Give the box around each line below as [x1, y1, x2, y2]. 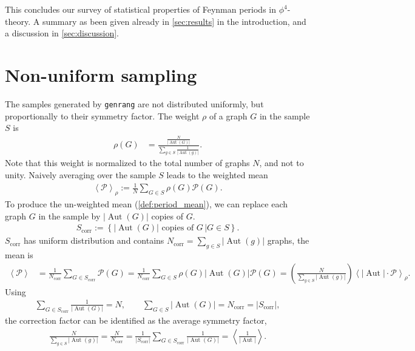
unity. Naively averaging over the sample [5, 169, 156, 181]
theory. [5, 15, 31, 27]
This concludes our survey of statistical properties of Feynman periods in [5, 3, 277, 15]
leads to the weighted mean [166, 169, 268, 181]
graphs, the [267, 234, 309, 247]
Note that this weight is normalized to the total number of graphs [5, 156, 250, 169]
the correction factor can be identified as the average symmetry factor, [5, 313, 267, 326]
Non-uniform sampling [5, 62, 197, 87]
